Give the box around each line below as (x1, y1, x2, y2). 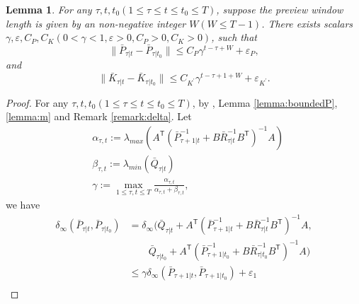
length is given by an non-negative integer (6, 16, 186, 30)
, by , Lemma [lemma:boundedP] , (192, 95, 338, 110)
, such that (211, 30, 257, 45)
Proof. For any (6, 95, 69, 110)
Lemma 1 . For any (6, 2, 92, 16)
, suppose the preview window (216, 2, 343, 16)
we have (6, 197, 40, 212)
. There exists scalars (261, 16, 353, 30)
